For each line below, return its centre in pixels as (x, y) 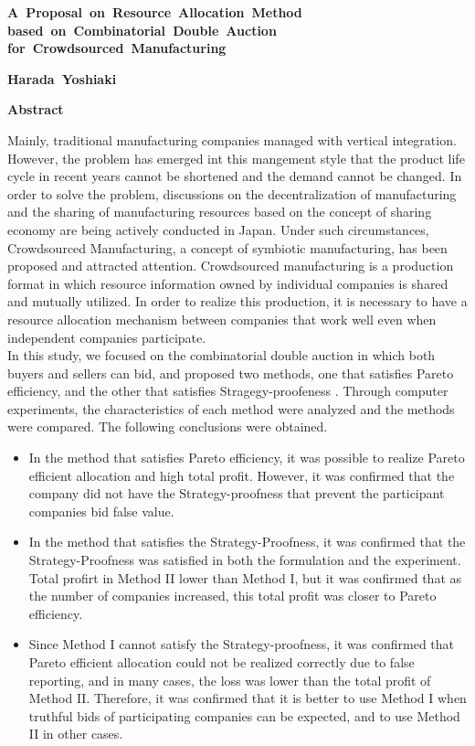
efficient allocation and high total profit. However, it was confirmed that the (242, 475)
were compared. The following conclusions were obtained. (168, 426)
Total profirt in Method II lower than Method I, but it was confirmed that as (245, 577)
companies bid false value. (101, 511)
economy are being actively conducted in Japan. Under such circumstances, (218, 229)
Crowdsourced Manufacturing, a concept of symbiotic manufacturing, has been (227, 247)
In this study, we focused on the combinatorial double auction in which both (222, 355)
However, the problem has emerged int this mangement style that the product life (236, 158)
